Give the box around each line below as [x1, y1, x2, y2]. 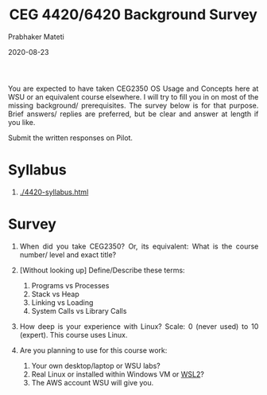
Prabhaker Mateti [8, 32, 64, 41]
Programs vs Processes [31, 280, 110, 290]
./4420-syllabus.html [19, 187, 89, 197]
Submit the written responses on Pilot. [8, 133, 133, 143]
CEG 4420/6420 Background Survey [9, 6, 257, 24]
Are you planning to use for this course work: [19, 345, 168, 355]
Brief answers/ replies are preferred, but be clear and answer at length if [8, 109, 259, 119]
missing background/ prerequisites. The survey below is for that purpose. [8, 100, 259, 110]
